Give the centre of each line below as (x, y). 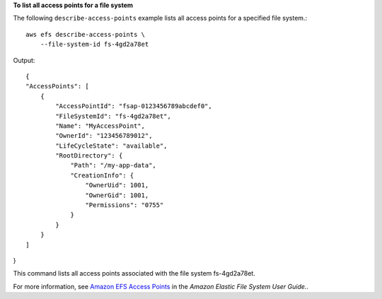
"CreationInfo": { (102, 175)
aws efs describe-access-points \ (85, 34)
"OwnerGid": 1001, (117, 195)
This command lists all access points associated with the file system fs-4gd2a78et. (134, 274)
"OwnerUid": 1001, (117, 185)
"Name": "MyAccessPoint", (100, 126)
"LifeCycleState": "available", (111, 146)
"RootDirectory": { (89, 156)
